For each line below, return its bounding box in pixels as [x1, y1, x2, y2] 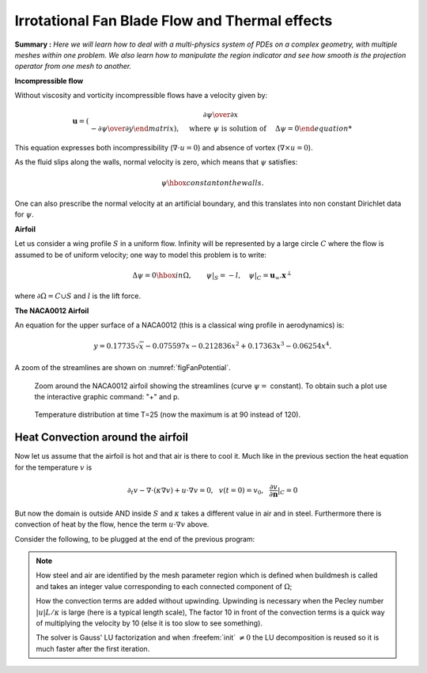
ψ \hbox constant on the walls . [161, 178, 264, 187]
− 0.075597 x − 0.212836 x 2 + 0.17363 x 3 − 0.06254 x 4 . [145, 340, 332, 351]
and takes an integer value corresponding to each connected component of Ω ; [36, 581, 293, 591]
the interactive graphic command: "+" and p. [34, 392, 180, 402]
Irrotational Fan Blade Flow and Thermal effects [14, 12, 333, 29]
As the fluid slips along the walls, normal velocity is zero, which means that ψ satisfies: [14, 157, 298, 167]
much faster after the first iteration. [36, 644, 150, 653]
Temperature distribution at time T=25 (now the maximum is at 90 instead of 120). [34, 410, 300, 419]
